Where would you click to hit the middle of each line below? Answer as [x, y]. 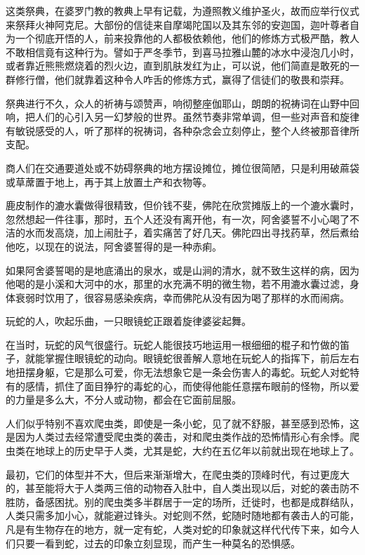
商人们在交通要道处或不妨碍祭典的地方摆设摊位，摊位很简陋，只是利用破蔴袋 [182, 167]
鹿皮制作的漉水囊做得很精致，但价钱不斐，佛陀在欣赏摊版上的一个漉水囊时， [182, 205]
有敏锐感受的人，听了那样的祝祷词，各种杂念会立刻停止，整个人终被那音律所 [182, 130]
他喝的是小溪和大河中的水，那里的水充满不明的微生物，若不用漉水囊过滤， [178, 284]
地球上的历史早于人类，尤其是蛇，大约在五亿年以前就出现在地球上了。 [197, 451]
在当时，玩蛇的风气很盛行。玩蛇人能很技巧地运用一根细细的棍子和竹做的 [173, 344]
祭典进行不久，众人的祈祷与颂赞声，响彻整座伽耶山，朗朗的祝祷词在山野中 [178, 103]
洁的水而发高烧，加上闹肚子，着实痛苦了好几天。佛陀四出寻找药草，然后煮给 [182, 233]
